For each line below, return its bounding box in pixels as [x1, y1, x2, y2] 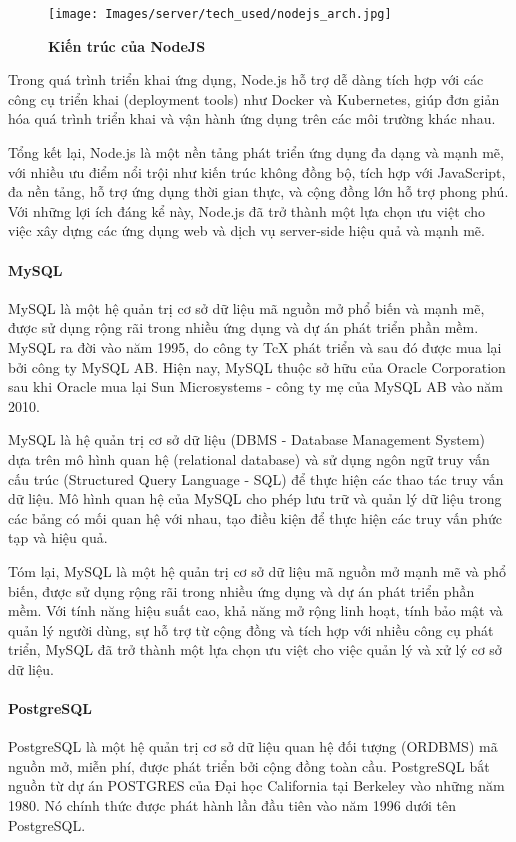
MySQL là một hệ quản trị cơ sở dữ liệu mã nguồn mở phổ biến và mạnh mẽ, [8, 297, 485, 318]
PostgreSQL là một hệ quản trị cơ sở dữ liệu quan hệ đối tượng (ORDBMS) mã [8, 736, 498, 757]
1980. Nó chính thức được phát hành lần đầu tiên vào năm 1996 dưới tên [8, 795, 457, 816]
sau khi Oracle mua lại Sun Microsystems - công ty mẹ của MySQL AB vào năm [8, 376, 503, 397]
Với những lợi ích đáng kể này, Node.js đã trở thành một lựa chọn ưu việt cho [8, 200, 485, 221]
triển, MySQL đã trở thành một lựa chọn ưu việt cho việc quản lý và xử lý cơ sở [8, 639, 502, 660]
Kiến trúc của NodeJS [48, 35, 206, 56]
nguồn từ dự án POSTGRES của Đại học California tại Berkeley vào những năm [8, 775, 505, 796]
